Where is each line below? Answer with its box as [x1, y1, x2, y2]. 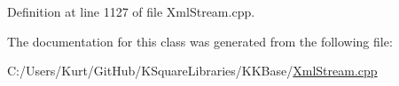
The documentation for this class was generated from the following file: [7, 32, 393, 50]
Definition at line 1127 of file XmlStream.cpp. [7, 3, 255, 20]
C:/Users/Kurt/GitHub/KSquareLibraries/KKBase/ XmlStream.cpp [7, 61, 378, 80]
